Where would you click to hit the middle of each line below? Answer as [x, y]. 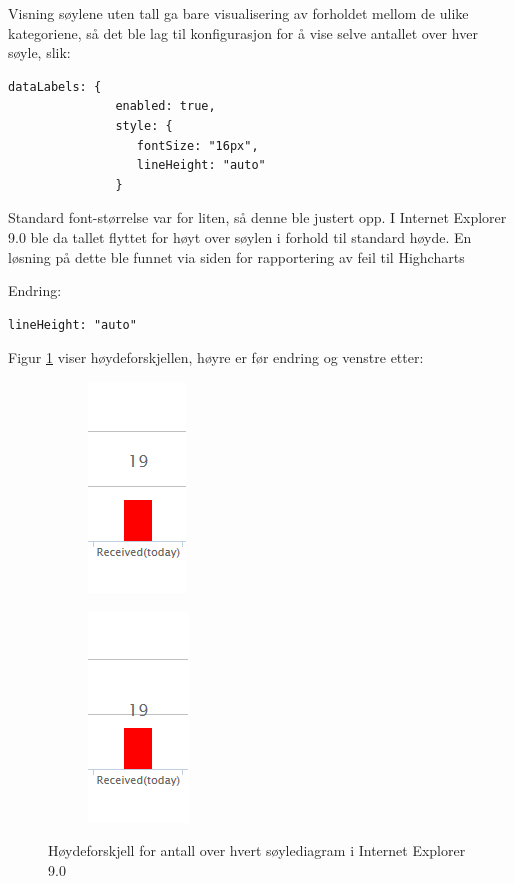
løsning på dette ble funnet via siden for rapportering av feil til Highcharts [236, 256]
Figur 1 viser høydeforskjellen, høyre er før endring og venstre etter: [216, 357]
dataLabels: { [55, 86]
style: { [144, 125]
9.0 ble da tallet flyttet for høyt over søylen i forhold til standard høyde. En [240, 236]
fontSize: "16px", [197, 145]
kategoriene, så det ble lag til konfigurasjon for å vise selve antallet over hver [243, 32]
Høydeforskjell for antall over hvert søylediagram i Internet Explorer [257, 850]
